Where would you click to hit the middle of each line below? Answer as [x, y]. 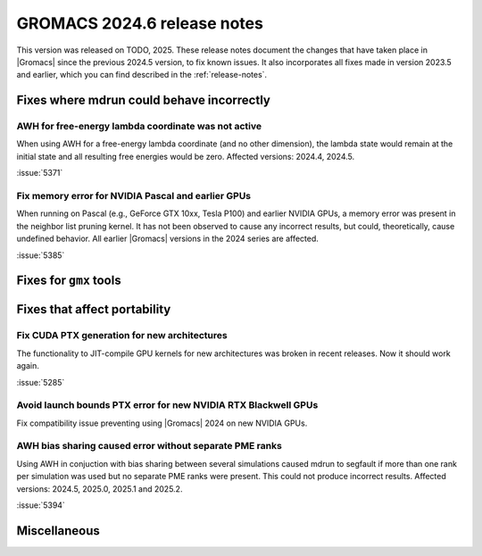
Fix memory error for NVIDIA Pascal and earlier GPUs [134, 196]
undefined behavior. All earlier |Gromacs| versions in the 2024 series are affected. [167, 239]
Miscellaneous [58, 531]
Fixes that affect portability [94, 309]
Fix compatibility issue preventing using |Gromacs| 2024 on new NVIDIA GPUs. [162, 423]
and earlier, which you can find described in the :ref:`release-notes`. [142, 75]
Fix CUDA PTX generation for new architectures [122, 336]
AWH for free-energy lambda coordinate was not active [139, 127]
